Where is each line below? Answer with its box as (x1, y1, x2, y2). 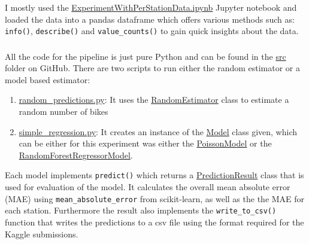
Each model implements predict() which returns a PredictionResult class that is (5, 169, 304, 181)
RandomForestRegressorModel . (19, 148, 133, 161)
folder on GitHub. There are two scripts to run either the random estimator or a (5, 62, 301, 74)
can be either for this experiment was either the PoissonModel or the (19, 137, 272, 150)
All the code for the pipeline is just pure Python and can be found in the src (5, 50, 286, 62)
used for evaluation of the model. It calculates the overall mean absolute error (5, 181, 290, 193)
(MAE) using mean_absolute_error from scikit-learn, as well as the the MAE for (5, 192, 305, 205)
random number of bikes (19, 105, 108, 118)
